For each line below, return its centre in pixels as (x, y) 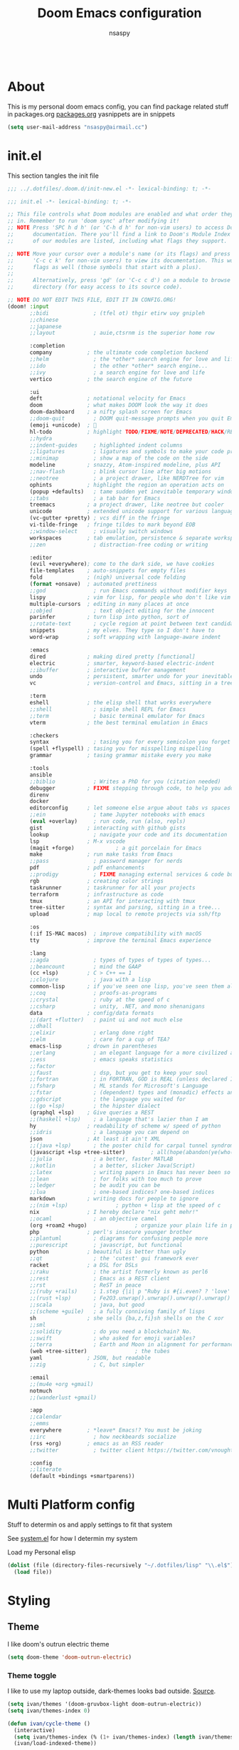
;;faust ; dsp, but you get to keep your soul (119, 1073)
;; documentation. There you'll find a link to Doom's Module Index (119, 234)
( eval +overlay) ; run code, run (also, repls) (108, 821)
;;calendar (46, 1417)
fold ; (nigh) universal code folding (108, 577)
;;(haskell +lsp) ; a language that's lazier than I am (119, 1119)
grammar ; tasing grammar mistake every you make (121, 755)
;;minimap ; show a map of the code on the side (119, 458)
